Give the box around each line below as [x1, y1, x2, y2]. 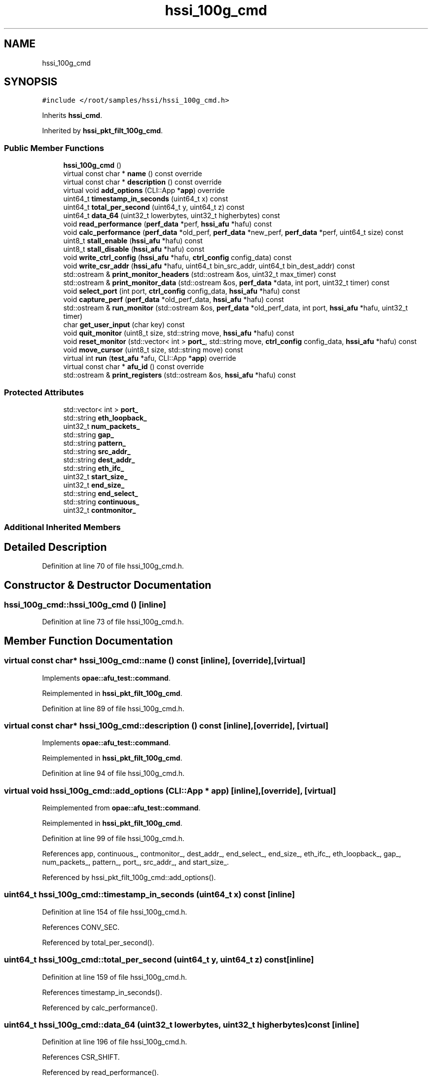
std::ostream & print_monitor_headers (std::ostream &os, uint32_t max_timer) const [63, 270, 336, 279]
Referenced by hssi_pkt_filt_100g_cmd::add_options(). [42, 873, 216, 882]
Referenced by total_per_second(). [42, 938, 154, 947]
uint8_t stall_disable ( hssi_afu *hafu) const [63, 245, 205, 254]
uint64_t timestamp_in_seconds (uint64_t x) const [63, 194, 228, 203]
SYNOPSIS [4, 76, 58, 88]
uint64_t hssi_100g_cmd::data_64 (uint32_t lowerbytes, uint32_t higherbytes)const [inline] [4, 1019, 360, 1030]
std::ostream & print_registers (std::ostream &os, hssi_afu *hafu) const [63, 371, 296, 380]
